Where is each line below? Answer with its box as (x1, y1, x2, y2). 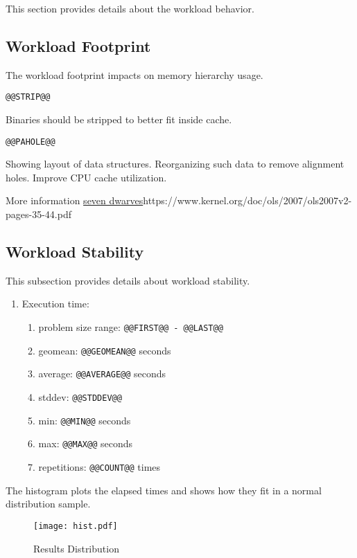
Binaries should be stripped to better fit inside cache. (6, 112, 232, 127)
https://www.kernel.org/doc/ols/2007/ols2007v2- (143, 193, 352, 208)
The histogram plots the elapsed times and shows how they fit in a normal (6, 483, 322, 497)
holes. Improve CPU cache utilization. (6, 170, 167, 184)
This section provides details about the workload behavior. (6, 1, 255, 15)
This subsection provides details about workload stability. (6, 273, 250, 287)
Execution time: (21, 296, 89, 311)
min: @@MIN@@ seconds (38, 413, 131, 427)
